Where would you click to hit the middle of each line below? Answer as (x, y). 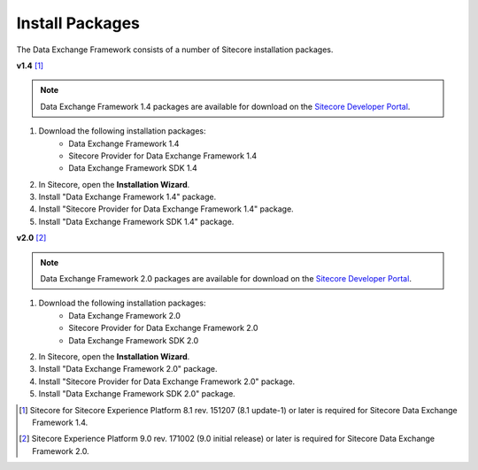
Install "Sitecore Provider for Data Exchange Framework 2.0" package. (167, 381)
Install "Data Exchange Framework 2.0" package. (128, 369)
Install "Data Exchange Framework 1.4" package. (127, 197)
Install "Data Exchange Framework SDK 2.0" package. (137, 394)
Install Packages (78, 23)
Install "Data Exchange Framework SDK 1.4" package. (136, 221)
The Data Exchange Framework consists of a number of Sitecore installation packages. (175, 50)
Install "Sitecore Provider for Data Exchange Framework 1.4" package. (166, 209)
